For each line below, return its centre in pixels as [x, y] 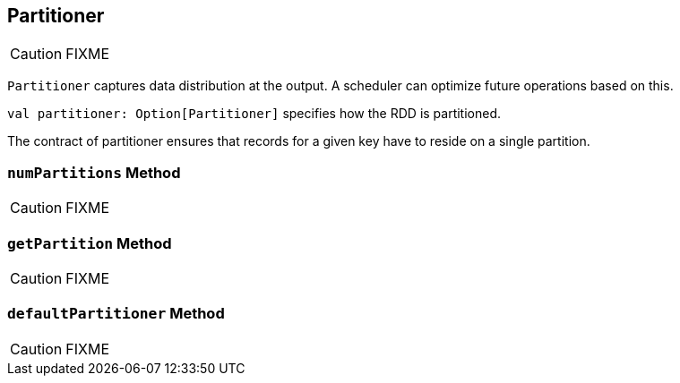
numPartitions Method [94, 172]
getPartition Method [90, 243]
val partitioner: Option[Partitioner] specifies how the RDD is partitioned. [254, 114]
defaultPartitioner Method [116, 314]
